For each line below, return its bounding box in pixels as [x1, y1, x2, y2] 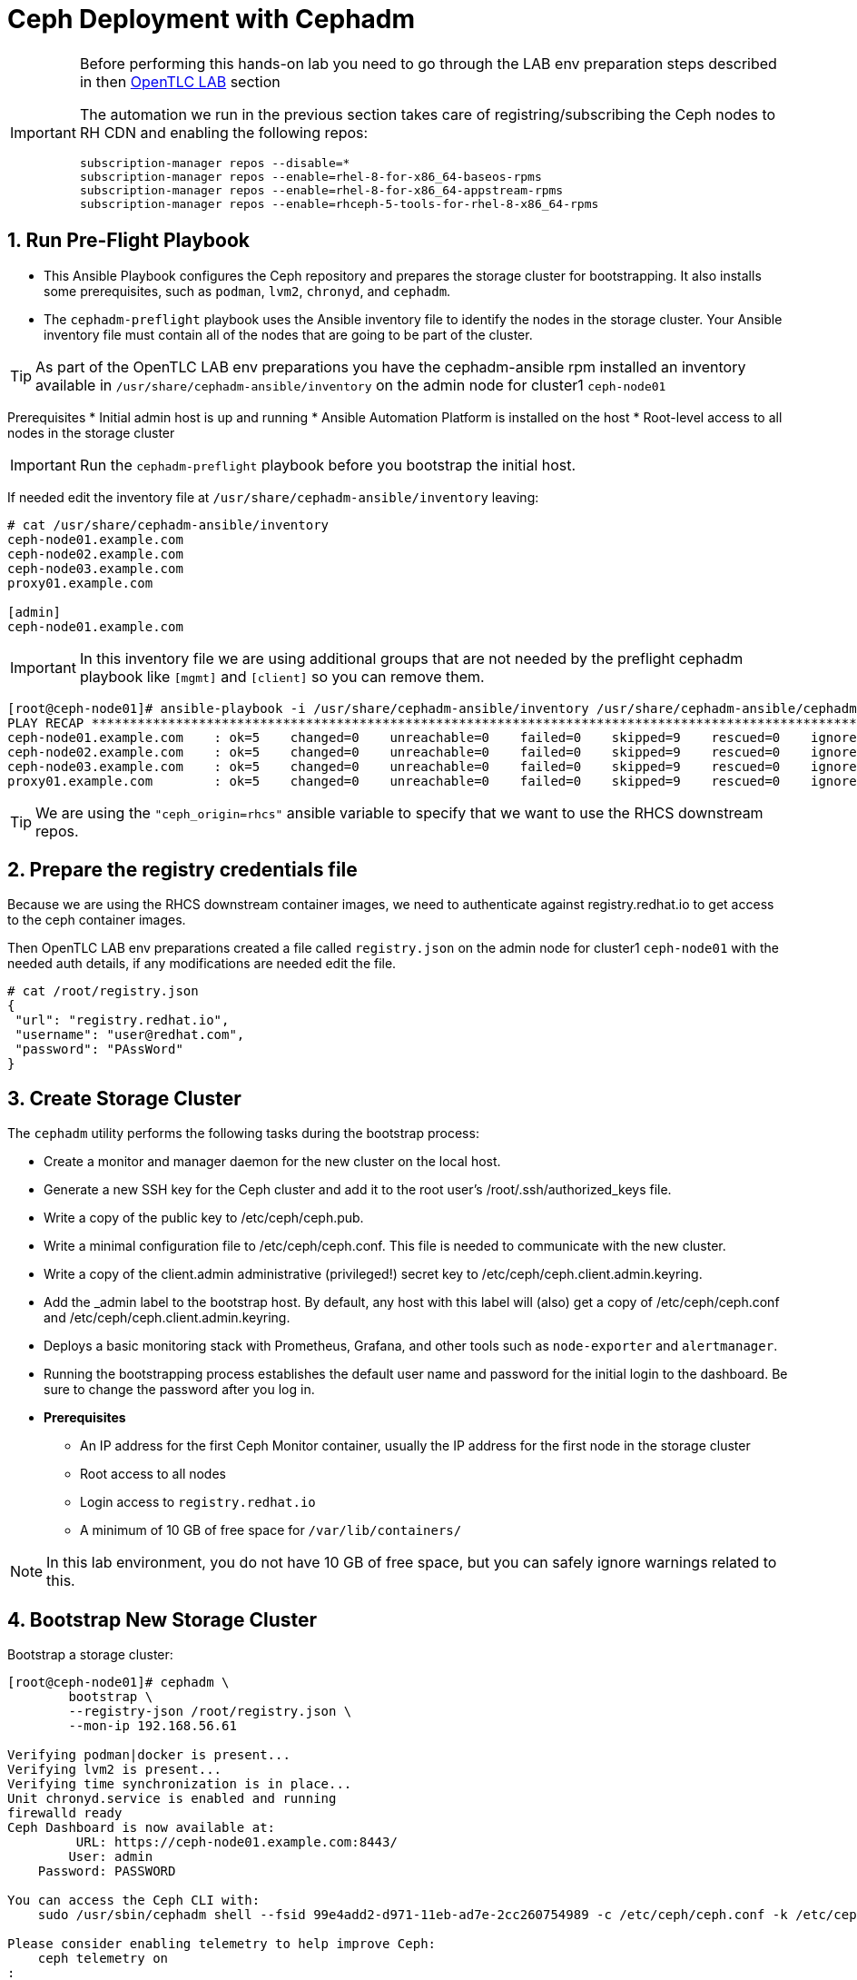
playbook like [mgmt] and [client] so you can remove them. [79, 667, 485, 686]
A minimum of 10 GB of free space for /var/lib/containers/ [80, 1522, 462, 1539]
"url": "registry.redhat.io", [15, 1013, 230, 1028]
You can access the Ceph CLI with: [7, 1893, 261, 1908]
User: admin [68, 1849, 153, 1865]
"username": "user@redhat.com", [15, 1027, 245, 1043]
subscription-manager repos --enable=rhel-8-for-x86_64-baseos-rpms [79, 169, 542, 183]
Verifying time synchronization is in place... [7, 1777, 352, 1792]
